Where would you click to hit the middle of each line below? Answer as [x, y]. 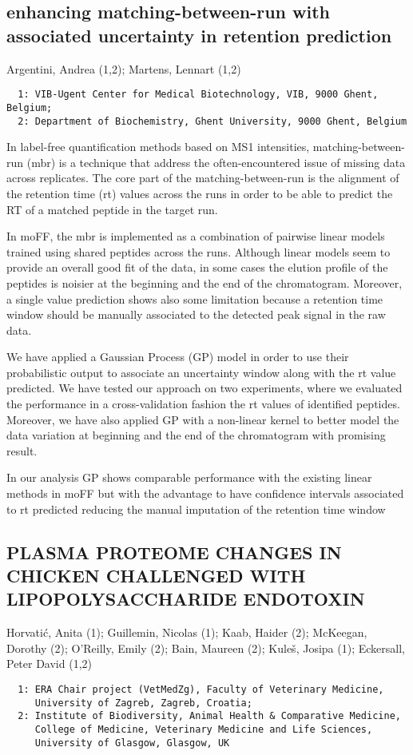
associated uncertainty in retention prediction [199, 35]
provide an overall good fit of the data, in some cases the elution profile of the [197, 267]
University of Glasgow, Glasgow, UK [132, 743]
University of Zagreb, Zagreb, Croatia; [143, 703]
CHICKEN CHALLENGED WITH [156, 575]
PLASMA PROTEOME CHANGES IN [174, 552]
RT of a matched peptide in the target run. [112, 209]
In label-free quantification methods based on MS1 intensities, [158, 147]
